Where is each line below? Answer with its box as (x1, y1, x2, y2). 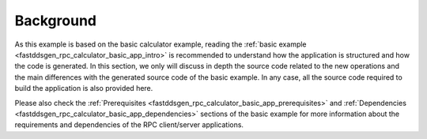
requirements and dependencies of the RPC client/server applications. (14, 120, 244, 130)
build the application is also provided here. (14, 84, 153, 93)
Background (14, 12, 96, 29)
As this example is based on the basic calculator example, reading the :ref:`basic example (14, 39, 308, 49)
